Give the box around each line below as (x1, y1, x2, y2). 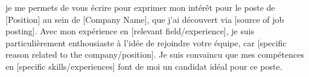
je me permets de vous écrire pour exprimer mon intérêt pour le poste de (5, 1, 275, 13)
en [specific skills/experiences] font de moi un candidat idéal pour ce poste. (5, 60, 282, 72)
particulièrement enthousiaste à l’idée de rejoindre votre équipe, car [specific (5, 36, 287, 49)
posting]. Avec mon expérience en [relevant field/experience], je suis (5, 25, 255, 37)
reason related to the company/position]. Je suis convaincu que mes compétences (5, 48, 304, 61)
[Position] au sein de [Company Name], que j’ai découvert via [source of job (5, 13, 284, 25)
